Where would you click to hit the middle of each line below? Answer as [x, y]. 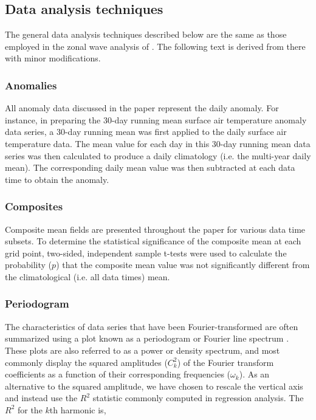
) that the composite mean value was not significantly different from [183, 265]
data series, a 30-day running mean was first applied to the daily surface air [146, 132]
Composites [34, 206]
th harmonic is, [78, 409]
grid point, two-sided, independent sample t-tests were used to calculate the [146, 253]
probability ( [29, 265]
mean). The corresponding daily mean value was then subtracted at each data [150, 167]
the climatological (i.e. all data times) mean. [88, 276]
